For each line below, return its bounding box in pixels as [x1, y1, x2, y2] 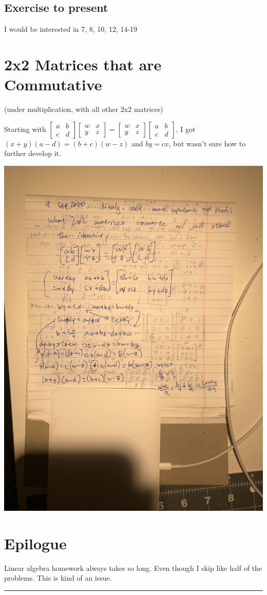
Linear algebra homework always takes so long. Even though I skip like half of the [4, 562, 262, 573]
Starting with [4, 123, 46, 134]
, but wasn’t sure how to [168, 138, 246, 148]
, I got [176, 123, 196, 134]
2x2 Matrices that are [4, 53, 162, 74]
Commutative [4, 74, 102, 95]
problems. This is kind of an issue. [4, 572, 112, 583]
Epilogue [4, 532, 67, 553]
